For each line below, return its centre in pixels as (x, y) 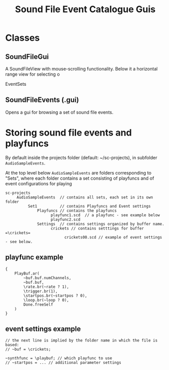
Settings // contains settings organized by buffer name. (101, 224)
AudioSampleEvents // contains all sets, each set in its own (85, 197)
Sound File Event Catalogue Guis (85, 9)
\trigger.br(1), (41, 291)
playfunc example (34, 257)
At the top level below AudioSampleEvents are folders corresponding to (78, 173)
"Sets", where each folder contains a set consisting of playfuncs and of (80, 178)
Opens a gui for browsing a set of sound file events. (59, 112)
